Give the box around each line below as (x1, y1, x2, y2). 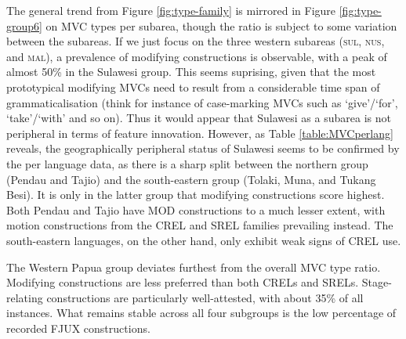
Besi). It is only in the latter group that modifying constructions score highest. (6, 186, 385, 203)
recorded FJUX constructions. (6, 319, 150, 336)
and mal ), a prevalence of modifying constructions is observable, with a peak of (6, 48, 387, 64)
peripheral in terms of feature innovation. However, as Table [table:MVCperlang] (6, 124, 393, 141)
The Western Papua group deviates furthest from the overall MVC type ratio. (6, 258, 381, 275)
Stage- (361, 274, 392, 290)
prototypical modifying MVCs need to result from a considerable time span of (6, 78, 380, 95)
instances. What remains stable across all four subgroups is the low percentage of (6, 305, 397, 321)
